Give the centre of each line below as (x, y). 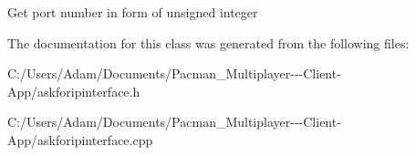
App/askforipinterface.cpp (80, 139)
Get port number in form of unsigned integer (133, 12)
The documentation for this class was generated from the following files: (208, 42)
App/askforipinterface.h (74, 91)
